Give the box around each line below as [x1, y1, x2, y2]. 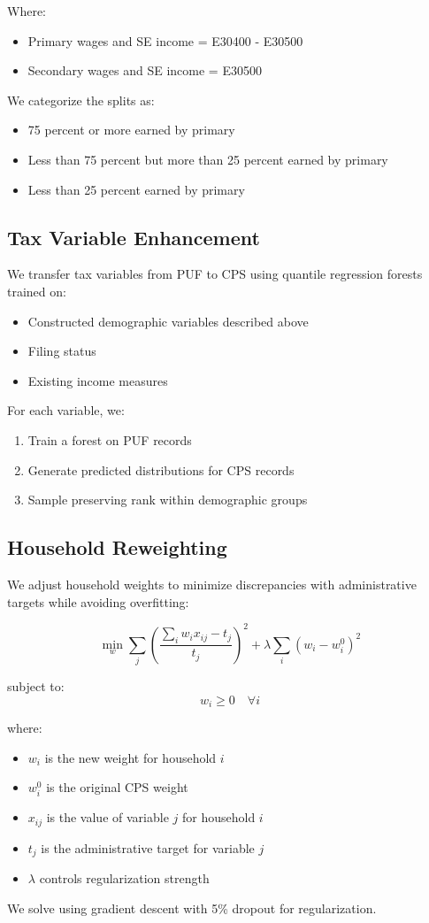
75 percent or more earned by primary [27, 120, 235, 139]
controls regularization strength [39, 869, 210, 888]
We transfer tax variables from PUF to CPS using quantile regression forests [7, 265, 423, 283]
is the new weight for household [44, 748, 217, 766]
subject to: [7, 676, 65, 695]
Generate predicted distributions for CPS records [27, 460, 295, 479]
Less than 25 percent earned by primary [27, 180, 245, 198]
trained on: [7, 281, 66, 300]
